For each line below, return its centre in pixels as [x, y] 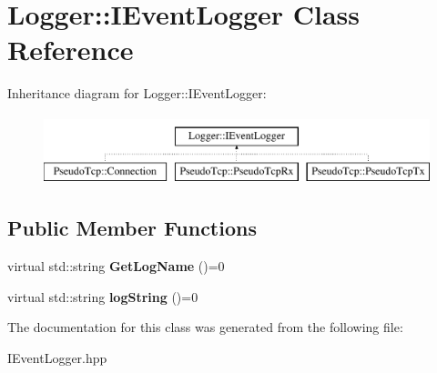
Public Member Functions [132, 228]
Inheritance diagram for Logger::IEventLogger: [137, 93]
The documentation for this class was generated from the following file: [205, 327]
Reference [71, 50]
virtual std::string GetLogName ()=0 [116, 266]
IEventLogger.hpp [57, 358]
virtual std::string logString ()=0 [103, 296]
